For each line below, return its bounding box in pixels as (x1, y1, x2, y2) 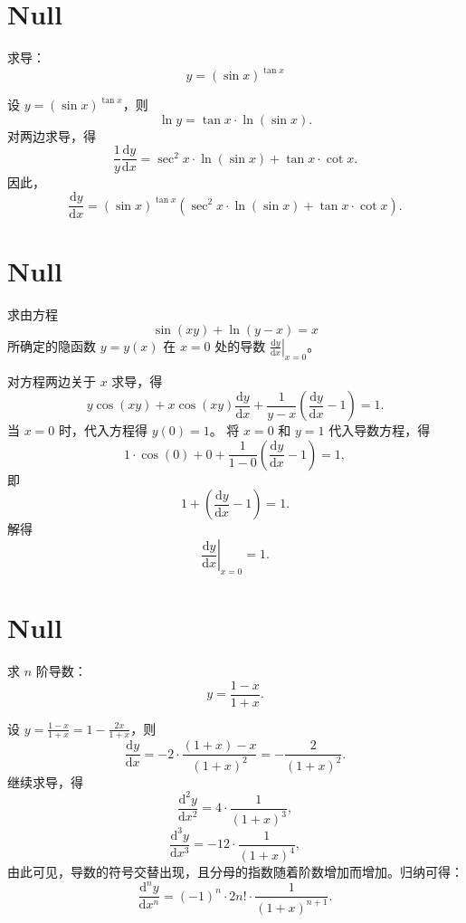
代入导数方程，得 (328, 421, 431, 440)
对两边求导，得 (7, 126, 96, 145)
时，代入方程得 (59, 421, 148, 440)
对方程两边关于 (7, 371, 96, 390)
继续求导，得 (7, 772, 83, 791)
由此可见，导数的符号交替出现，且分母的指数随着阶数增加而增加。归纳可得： (7, 862, 463, 881)
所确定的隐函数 (7, 336, 96, 355)
